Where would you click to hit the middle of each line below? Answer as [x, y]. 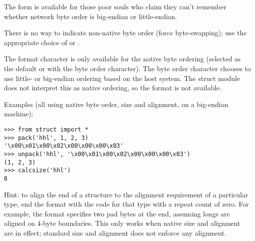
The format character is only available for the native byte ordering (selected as [122, 59]
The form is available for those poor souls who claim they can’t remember [115, 6]
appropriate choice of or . [42, 42]
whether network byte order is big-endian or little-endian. [91, 16]
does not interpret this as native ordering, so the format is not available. [113, 88]
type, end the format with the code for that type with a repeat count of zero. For [127, 204]
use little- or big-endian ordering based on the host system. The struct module [122, 78]
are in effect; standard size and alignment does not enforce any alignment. [115, 232]
